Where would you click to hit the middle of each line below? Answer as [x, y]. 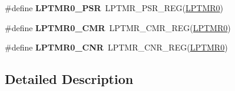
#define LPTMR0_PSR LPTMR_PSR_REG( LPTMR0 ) [114, 8]
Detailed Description [69, 79]
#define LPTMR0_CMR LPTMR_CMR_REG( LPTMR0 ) [118, 27]
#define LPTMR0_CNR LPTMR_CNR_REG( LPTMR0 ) [116, 47]
